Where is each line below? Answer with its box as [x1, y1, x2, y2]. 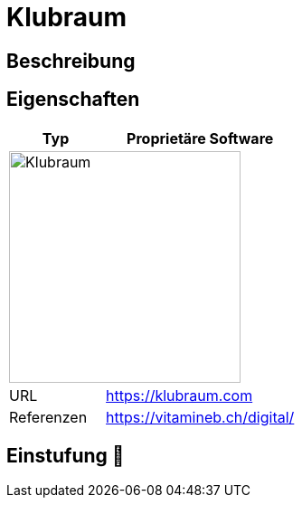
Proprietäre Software [127, 129, 274, 148]
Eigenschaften [6, 88, 140, 111]
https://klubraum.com [106, 386, 253, 405]
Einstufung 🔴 [6, 444, 125, 468]
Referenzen [9, 407, 88, 426]
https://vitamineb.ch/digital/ [106, 407, 295, 426]
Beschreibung [6, 49, 136, 72]
